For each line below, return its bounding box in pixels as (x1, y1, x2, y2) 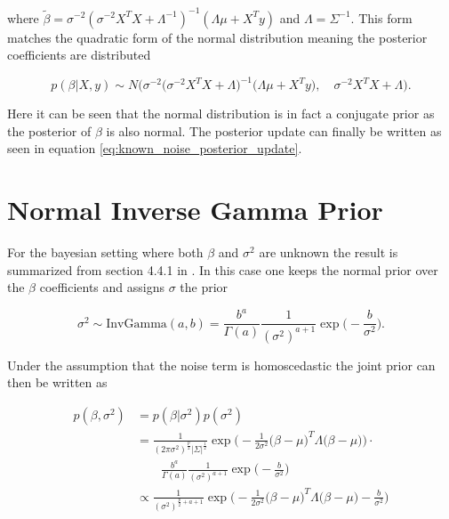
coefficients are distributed (7, 45, 151, 64)
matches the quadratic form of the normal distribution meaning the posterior (7, 28, 428, 46)
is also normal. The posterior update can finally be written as (106, 121, 442, 140)
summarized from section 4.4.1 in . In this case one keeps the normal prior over (7, 260, 438, 279)
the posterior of (7, 121, 92, 140)
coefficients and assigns (39, 278, 164, 296)
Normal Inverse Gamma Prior (7, 191, 383, 228)
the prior (180, 278, 229, 296)
